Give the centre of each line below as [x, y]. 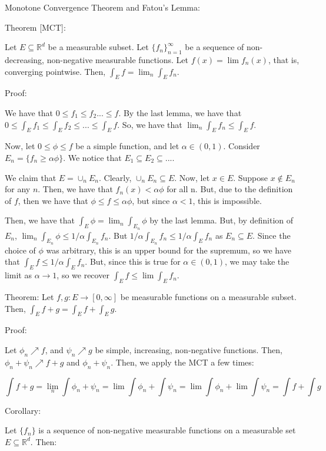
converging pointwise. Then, [55, 71]
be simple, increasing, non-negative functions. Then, [189, 349]
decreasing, [25, 59]
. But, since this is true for [133, 261]
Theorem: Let [29, 296]
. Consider [242, 146]
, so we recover [83, 275]
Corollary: [23, 410]
